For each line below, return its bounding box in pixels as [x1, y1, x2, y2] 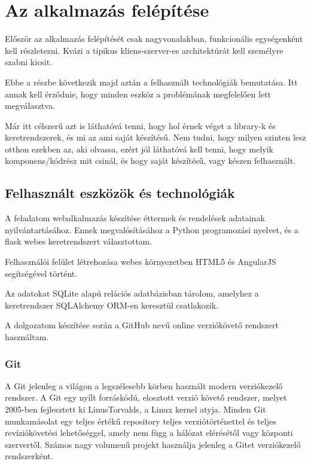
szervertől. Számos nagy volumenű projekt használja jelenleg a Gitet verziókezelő [5, 438, 301, 450]
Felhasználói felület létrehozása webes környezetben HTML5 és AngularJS [5, 255, 276, 268]
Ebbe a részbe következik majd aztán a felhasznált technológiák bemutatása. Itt [5, 75, 298, 88]
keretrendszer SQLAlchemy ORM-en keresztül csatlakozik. [5, 298, 218, 311]
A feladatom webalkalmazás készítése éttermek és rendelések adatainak [5, 212, 265, 224]
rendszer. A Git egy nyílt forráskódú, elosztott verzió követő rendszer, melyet [5, 391, 287, 404]
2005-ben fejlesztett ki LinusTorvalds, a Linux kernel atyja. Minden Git [5, 403, 266, 416]
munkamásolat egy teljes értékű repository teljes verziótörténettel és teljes [5, 414, 276, 427]
